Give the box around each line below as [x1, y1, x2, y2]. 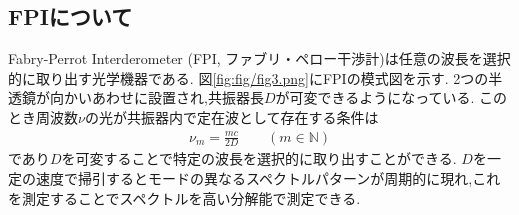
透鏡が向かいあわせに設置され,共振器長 [8, 87, 264, 108]
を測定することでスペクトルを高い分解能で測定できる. [8, 187, 361, 208]
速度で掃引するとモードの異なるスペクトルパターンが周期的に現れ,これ [35, 168, 501, 189]
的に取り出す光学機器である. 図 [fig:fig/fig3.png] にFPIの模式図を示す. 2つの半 [8, 67, 503, 88]
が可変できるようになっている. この [275, 87, 508, 108]
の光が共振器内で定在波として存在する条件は [84, 106, 379, 127]
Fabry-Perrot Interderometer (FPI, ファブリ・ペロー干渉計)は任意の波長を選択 [8, 48, 511, 69]
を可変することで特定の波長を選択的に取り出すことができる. [61, 148, 457, 169]
